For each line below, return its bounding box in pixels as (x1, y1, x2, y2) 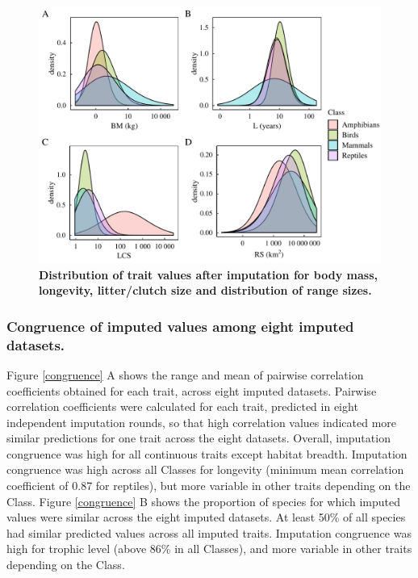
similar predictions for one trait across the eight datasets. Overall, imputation (6, 429, 391, 446)
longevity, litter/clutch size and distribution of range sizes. (39, 282, 372, 299)
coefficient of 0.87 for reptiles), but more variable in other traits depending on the (6, 477, 411, 494)
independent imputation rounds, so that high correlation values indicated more (6, 413, 397, 430)
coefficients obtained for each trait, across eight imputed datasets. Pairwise (6, 382, 377, 399)
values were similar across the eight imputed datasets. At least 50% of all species (6, 509, 406, 526)
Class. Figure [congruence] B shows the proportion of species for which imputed (6, 492, 400, 509)
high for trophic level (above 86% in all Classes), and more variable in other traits (6, 540, 412, 557)
